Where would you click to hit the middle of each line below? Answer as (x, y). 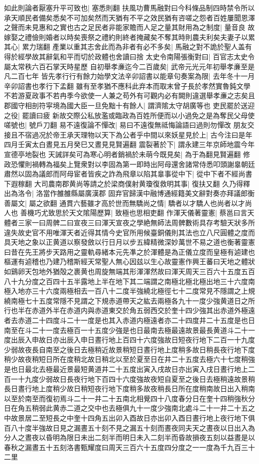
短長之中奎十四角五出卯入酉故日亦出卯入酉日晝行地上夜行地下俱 (150, 417)
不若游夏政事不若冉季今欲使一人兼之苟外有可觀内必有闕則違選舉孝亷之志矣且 (129, 95)
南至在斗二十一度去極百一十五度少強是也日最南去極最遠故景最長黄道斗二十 (126, 330)
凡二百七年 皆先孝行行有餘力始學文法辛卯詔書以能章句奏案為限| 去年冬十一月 (129, 76)
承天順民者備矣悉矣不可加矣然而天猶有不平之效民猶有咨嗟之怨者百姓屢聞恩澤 (129, 17)
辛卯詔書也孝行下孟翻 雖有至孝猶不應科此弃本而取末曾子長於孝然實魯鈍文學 (127, 85)
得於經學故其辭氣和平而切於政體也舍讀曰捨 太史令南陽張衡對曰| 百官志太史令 (129, 56)
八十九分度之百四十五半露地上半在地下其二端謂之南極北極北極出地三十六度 (126, 281)
